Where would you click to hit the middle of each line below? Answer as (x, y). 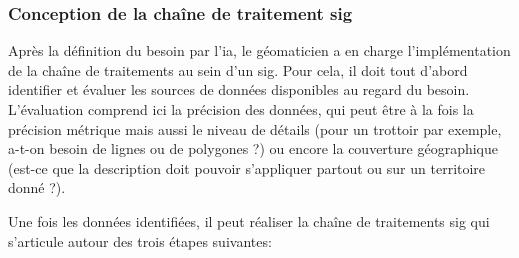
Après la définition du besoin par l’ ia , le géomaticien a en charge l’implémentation (259, 50)
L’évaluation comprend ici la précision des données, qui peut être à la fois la (241, 109)
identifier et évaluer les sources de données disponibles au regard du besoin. (239, 89)
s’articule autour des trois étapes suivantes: (140, 240)
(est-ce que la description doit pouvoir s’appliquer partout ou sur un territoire (247, 167)
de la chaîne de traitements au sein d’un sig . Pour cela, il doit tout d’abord (238, 69)
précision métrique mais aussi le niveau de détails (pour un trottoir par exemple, (255, 128)
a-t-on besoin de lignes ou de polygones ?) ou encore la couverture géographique (253, 148)
